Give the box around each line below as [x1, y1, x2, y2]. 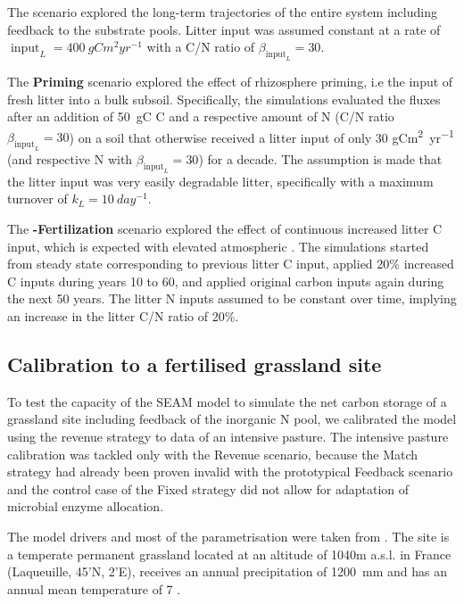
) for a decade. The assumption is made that [198, 150, 443, 169]
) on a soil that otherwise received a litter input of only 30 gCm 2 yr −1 [69, 125, 454, 146]
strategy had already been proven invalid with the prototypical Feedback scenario [7, 462, 453, 481]
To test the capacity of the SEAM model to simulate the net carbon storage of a [7, 392, 447, 410]
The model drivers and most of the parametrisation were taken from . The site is [7, 526, 450, 545]
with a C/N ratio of [146, 37, 255, 56]
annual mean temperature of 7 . [7, 579, 181, 598]
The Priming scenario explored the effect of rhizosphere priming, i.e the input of [7, 71, 453, 90]
